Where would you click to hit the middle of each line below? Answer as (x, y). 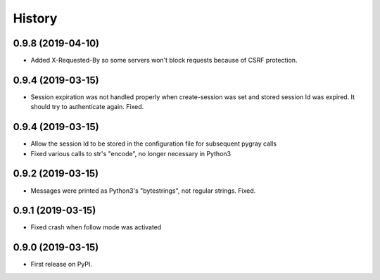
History (35, 18)
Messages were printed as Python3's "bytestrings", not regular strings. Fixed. (143, 191)
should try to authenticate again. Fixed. (87, 107)
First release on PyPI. (62, 265)
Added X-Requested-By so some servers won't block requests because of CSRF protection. (164, 61)
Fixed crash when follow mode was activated (96, 227)
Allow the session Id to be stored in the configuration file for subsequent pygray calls (154, 144)
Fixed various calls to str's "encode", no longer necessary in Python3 (131, 153)
